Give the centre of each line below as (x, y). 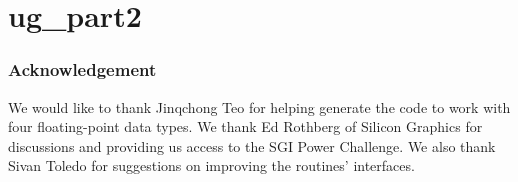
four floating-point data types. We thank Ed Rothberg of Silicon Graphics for (245, 126)
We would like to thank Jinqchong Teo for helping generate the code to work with (259, 106)
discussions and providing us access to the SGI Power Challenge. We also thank (252, 145)
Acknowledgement (82, 69)
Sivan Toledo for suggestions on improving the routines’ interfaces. (211, 165)
